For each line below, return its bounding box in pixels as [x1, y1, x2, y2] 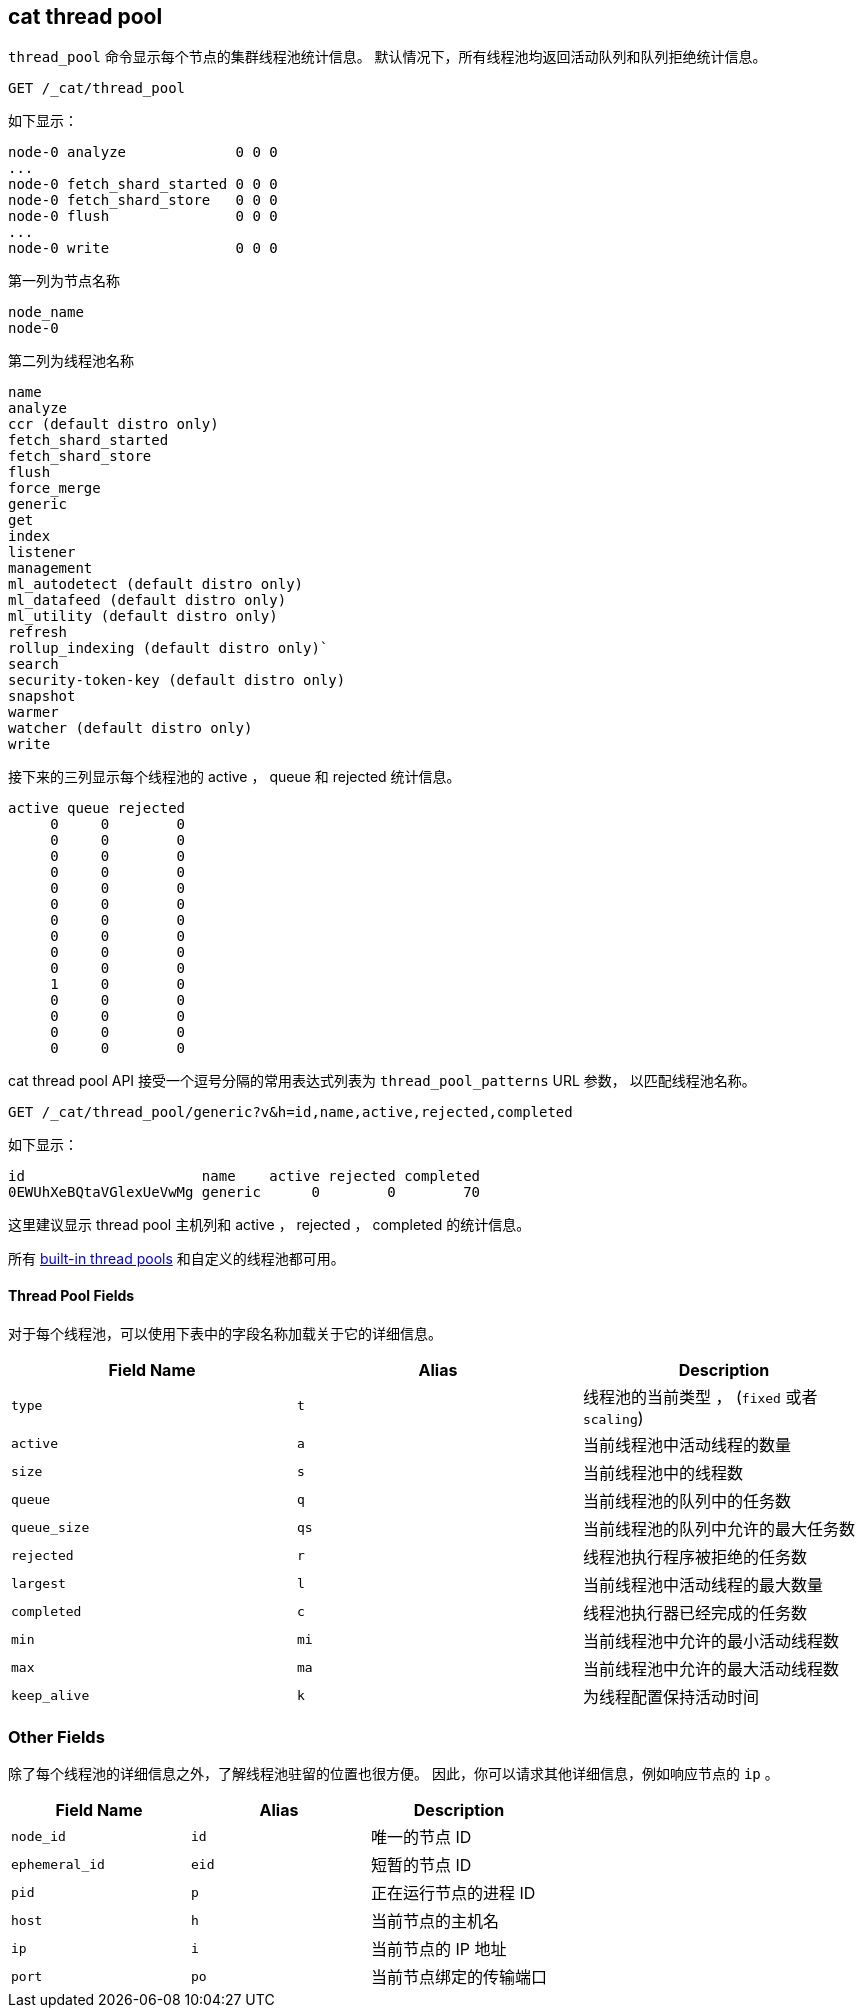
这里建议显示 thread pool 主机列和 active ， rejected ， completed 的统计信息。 [8, 1216, 531, 1234]
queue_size [11, 1520, 90, 1536]
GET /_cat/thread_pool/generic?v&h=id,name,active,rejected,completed [8, 1104, 573, 1121]
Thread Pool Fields [8, 1287, 135, 1305]
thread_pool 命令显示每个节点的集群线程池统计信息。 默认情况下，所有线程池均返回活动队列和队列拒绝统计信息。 [8, 48, 767, 66]
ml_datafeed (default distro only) [8, 592, 287, 609]
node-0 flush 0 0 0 [8, 208, 278, 225]
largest [11, 1576, 66, 1592]
